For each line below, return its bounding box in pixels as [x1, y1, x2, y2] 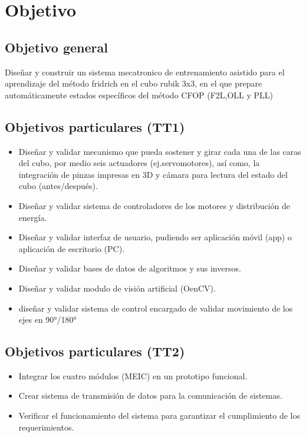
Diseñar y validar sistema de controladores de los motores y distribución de [18, 199, 291, 211]
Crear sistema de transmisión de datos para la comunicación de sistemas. [18, 389, 282, 402]
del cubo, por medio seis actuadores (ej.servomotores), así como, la [18, 157, 260, 169]
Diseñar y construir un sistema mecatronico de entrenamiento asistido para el [5, 65, 285, 78]
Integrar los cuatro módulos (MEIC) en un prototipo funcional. [18, 369, 248, 382]
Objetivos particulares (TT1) [5, 117, 185, 135]
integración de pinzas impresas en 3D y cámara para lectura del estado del [18, 168, 288, 180]
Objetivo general [5, 38, 108, 56]
